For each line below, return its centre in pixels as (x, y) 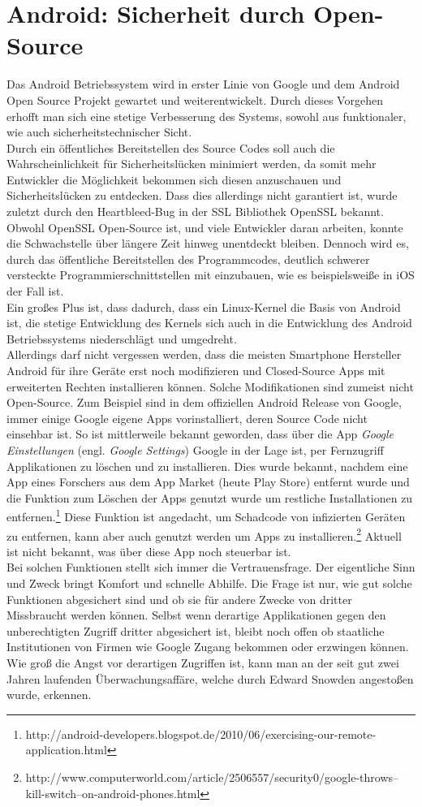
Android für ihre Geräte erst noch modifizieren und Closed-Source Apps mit (196, 370)
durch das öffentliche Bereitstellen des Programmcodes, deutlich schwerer (188, 259)
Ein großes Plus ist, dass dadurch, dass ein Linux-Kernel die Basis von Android (204, 306)
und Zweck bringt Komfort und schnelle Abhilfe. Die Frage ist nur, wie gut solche (209, 583)
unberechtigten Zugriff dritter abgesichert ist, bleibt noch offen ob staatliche (196, 630)
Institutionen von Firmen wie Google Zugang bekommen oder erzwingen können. (208, 647)
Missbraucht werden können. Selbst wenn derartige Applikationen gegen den (196, 615)
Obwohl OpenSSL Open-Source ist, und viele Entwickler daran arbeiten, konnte (205, 227)
